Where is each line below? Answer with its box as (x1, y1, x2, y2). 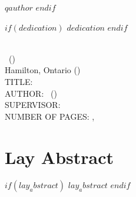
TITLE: (5, 75, 33, 87)
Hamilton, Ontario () (5, 64, 81, 76)
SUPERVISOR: (5, 98, 61, 111)
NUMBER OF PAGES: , (5, 110, 95, 122)
